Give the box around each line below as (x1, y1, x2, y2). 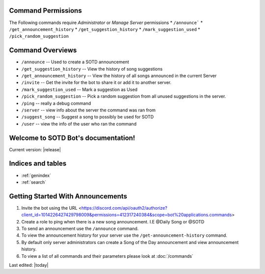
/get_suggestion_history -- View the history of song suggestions (21, 66, 163, 72)
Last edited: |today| (9, 262, 49, 268)
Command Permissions (9, 6, 82, 15)
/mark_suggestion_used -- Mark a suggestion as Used (21, 86, 137, 92)
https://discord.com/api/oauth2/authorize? (81, 205, 168, 211)
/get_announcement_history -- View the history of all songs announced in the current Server (21, 73, 217, 79)
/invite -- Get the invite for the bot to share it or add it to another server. (21, 80, 172, 85)
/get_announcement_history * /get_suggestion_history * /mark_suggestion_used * (9, 26, 201, 32)
